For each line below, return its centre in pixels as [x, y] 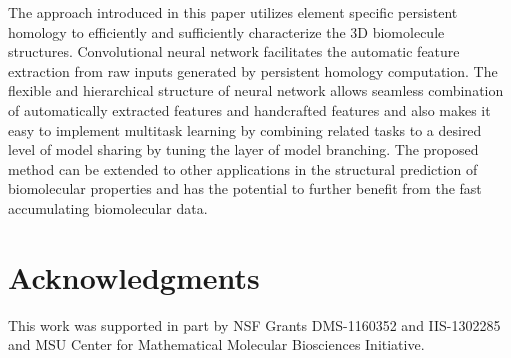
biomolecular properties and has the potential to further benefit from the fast [245, 188]
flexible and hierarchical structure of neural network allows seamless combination [256, 90]
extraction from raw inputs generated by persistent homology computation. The [253, 70]
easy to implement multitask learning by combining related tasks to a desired [245, 129]
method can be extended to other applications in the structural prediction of [243, 168]
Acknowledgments [134, 276]
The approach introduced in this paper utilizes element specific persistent [233, 12]
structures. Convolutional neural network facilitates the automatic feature [234, 51]
